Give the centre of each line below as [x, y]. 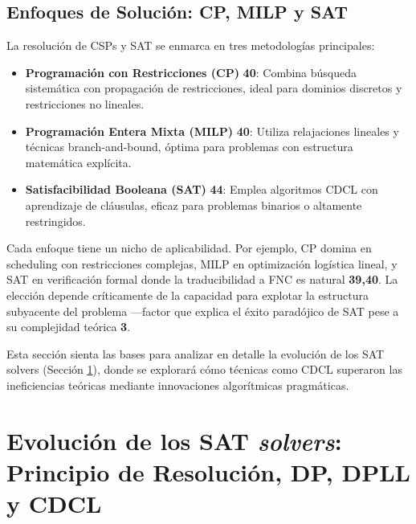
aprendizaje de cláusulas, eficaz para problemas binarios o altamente [194, 205]
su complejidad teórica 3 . [69, 327]
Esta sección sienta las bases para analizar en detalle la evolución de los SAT [196, 353]
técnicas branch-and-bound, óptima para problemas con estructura [189, 147]
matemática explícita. [78, 162]
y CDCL [54, 504]
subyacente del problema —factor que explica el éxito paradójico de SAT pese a [203, 311]
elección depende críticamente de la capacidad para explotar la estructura [188, 295]
